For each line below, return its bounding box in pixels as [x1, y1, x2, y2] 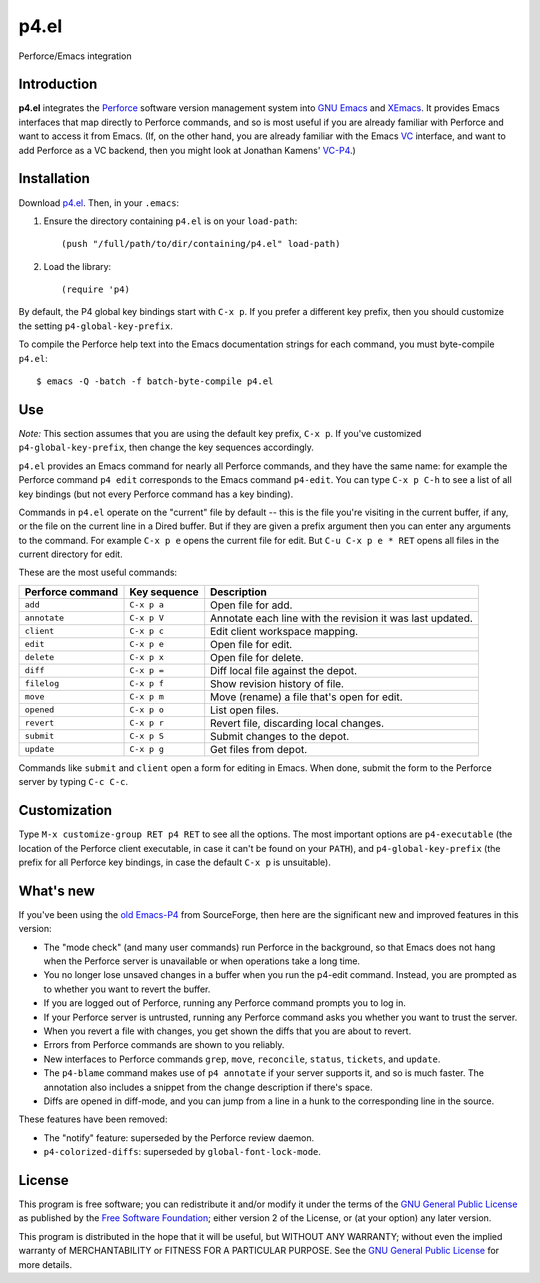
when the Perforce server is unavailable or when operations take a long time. [43, 955, 360, 967]
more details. [18, 1258, 73, 1270]
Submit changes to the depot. [210, 729, 350, 743]
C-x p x [129, 652, 165, 663]
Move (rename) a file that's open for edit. [210, 690, 404, 704]
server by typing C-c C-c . [18, 776, 129, 788]
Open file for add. [210, 598, 293, 612]
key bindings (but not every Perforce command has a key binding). [18, 488, 294, 500]
